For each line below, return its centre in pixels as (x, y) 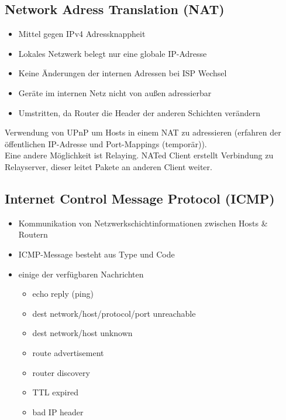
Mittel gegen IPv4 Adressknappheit (82, 34)
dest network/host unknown (82, 333)
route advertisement (68, 352)
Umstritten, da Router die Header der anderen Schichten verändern (139, 112)
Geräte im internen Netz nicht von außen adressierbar (115, 92)
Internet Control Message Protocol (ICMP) (140, 198)
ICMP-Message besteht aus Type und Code (97, 254)
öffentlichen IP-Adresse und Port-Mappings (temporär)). (106, 143)
